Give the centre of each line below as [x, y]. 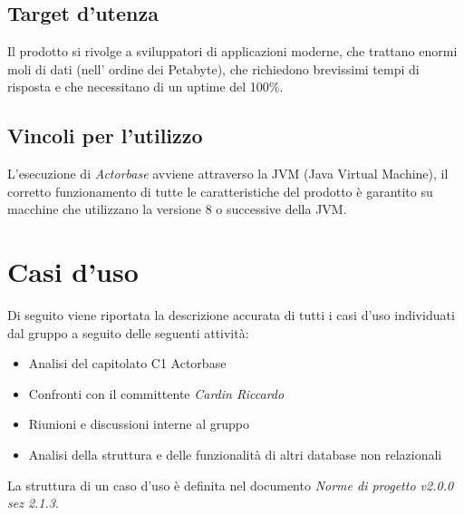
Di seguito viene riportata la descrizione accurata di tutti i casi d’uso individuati [231, 315]
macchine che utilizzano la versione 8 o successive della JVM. [177, 209]
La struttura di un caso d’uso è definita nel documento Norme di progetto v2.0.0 [231, 485]
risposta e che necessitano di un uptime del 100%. [145, 87]
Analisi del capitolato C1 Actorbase [127, 363]
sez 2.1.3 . [33, 503]
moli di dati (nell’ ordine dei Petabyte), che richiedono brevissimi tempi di [213, 68]
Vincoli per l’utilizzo [105, 136]
